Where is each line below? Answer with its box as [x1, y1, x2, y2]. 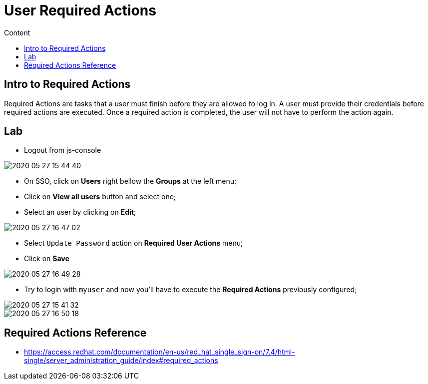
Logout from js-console [24, 146, 101, 155]
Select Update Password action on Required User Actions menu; [24, 239, 243, 248]
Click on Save [24, 254, 69, 263]
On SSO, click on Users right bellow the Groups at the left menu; [24, 177, 237, 186]
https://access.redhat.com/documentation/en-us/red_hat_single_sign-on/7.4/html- [24, 348, 295, 357]
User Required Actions [4, 2, 156, 19]
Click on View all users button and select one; [24, 192, 176, 201]
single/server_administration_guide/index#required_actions [24, 356, 218, 365]
